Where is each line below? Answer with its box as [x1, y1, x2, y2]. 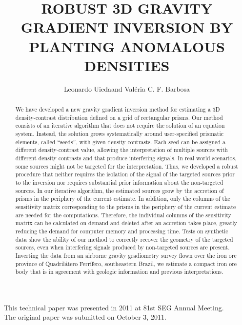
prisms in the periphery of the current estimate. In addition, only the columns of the [15, 194, 230, 203]
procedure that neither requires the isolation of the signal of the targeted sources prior [15, 170, 235, 178]
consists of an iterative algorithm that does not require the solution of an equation [15, 121, 225, 130]
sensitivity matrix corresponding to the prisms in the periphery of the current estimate [15, 202, 236, 210]
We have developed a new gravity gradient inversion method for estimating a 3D [15, 105, 220, 114]
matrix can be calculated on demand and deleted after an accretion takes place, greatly [15, 219, 237, 227]
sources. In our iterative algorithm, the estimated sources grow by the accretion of [15, 186, 224, 194]
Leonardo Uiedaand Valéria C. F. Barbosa [63, 83, 190, 94]
